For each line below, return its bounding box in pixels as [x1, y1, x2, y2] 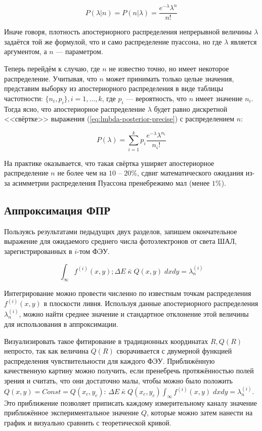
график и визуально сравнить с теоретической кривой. [4, 417, 171, 428]
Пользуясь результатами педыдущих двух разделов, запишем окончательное [4, 226, 237, 236]
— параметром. [56, 46, 103, 57]
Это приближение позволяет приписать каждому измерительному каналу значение [4, 397, 257, 408]
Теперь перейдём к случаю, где [4, 63, 100, 73]
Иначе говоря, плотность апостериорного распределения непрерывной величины [4, 26, 252, 37]
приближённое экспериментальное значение [4, 407, 139, 418]
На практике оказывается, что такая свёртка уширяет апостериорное [4, 157, 214, 168]
